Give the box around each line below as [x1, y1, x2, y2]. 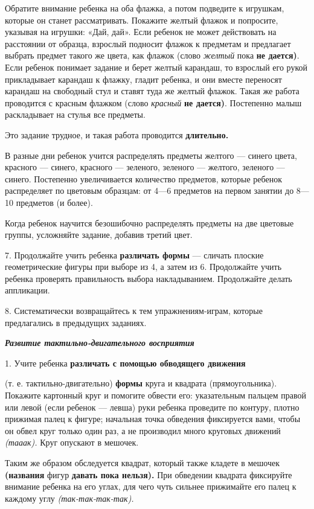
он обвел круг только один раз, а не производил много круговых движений [5, 424, 281, 437]
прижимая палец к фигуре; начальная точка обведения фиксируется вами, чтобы [5, 412, 301, 425]
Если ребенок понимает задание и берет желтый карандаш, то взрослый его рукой [5, 60, 307, 73]
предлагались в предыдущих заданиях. [5, 316, 147, 328]
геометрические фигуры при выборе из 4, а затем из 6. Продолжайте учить [5, 260, 282, 273]
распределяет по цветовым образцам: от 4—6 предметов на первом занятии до [5, 184, 294, 197]
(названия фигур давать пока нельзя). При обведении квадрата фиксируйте [5, 468, 292, 481]
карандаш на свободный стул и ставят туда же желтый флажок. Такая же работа [5, 85, 300, 97]
